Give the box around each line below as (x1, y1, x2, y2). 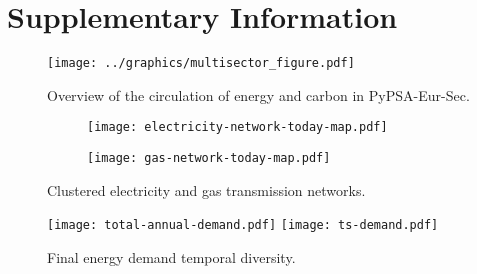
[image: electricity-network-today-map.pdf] (87, 120, 388, 135)
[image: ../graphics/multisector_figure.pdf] (47, 56, 355, 71)
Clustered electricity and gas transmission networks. (47, 179, 366, 200)
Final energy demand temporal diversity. (47, 246, 296, 267)
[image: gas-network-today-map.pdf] (87, 151, 331, 166)
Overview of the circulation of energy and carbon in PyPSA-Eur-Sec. (47, 84, 470, 105)
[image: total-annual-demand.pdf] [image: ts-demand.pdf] (47, 218, 439, 233)
